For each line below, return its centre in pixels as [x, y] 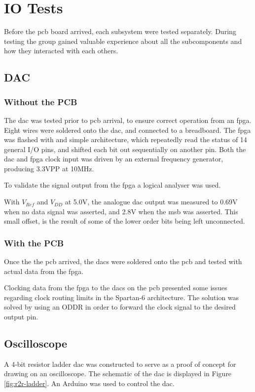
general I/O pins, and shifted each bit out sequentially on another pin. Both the [125, 149]
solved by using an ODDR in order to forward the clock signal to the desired [120, 307]
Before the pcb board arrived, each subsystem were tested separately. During [120, 31]
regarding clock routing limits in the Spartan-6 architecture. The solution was [122, 297]
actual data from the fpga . [44, 271]
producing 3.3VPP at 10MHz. [49, 168]
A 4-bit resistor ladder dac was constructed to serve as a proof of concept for [120, 364]
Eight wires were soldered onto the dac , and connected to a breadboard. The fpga [127, 130]
